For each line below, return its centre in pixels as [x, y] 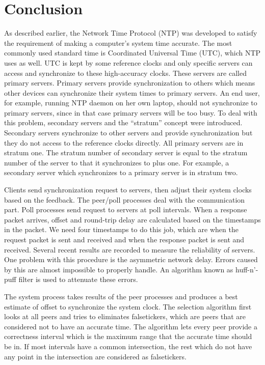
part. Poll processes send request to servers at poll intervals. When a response [126, 209]
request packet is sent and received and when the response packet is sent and [124, 239]
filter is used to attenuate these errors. [78, 279]
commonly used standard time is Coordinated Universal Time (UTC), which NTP [132, 53]
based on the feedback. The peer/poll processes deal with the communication [125, 199]
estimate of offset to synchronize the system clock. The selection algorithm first [128, 306]
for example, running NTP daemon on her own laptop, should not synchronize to [131, 103]
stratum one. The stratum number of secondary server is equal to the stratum [126, 152]
